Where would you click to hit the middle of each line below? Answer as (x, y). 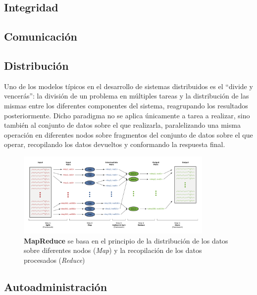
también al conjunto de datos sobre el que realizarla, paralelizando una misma (122, 125)
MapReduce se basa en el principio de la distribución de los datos (126, 240)
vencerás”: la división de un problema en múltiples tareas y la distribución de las (127, 96)
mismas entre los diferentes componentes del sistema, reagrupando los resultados (126, 105)
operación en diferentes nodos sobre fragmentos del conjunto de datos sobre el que (128, 134)
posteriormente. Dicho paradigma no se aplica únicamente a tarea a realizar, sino (127, 115)
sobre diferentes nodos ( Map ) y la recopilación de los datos (113, 250)
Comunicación (41, 36)
